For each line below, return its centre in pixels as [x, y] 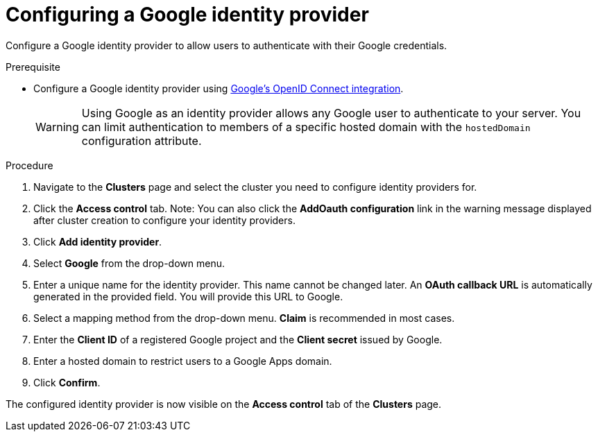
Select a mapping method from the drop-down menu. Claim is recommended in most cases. [244, 318]
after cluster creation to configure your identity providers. [164, 220]
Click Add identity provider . [98, 241]
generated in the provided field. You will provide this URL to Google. [188, 296]
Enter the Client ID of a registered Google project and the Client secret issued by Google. [238, 339]
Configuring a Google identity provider [187, 15]
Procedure [29, 165]
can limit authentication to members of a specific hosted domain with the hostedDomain [306, 127]
